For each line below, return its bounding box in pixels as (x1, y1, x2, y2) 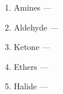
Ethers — (13, 60, 48, 72)
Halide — (13, 80, 48, 92)
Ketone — (13, 41, 51, 53)
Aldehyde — (13, 21, 58, 33)
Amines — (13, 1, 52, 13)
